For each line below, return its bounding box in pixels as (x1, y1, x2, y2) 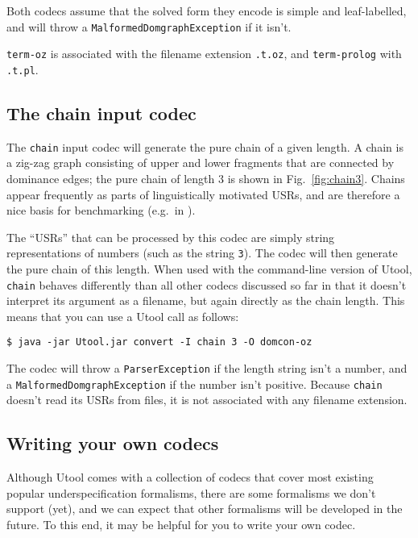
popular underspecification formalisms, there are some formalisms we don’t (6, 484, 376, 501)
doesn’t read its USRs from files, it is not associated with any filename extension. (6, 391, 408, 408)
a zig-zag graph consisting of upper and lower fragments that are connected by (6, 154, 395, 171)
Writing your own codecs (6, 431, 219, 456)
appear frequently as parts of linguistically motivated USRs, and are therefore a (6, 186, 400, 202)
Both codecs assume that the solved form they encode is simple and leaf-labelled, (6, 2, 407, 19)
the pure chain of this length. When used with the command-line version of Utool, (6, 261, 412, 277)
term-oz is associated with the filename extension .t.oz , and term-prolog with (6, 45, 402, 62)
